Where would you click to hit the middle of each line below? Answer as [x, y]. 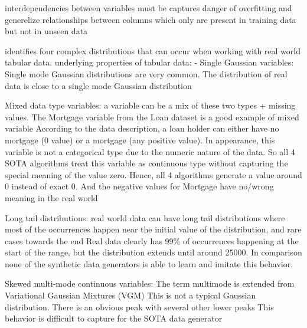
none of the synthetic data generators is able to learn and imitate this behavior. [149, 263]
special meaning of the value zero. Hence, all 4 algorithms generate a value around [153, 174]
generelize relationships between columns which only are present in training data [151, 19]
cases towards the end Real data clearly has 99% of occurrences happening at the [152, 240]
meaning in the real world [51, 197]
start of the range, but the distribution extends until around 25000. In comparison [153, 252]
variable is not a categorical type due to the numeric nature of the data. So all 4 [150, 151]
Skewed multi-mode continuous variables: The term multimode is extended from [150, 283]
